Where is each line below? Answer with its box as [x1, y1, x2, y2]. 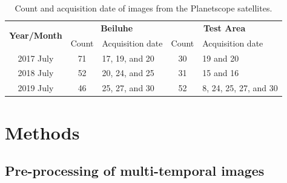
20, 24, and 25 [102, 66, 154, 79]
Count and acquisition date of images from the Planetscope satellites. [15, 2, 272, 14]
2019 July [18, 82, 54, 94]
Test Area [203, 21, 246, 34]
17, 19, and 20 [102, 51, 154, 64]
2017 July [18, 51, 54, 64]
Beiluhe [101, 21, 133, 34]
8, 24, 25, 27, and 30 [202, 82, 278, 94]
